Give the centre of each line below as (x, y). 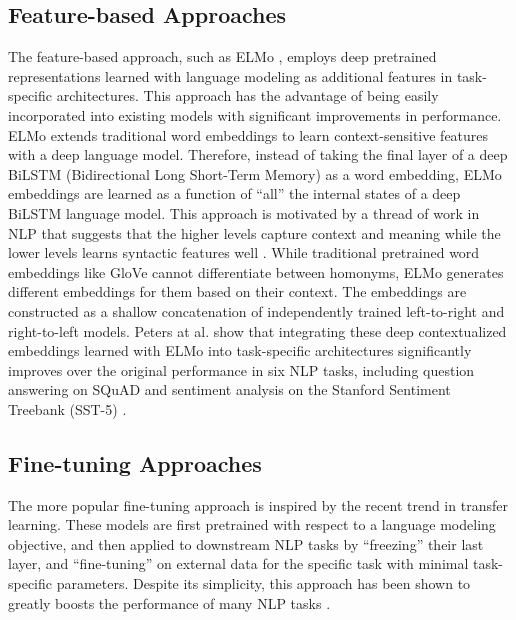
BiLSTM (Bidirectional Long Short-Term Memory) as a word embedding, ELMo (255, 173)
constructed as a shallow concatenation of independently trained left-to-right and (256, 310)
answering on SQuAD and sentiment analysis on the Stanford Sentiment (229, 389)
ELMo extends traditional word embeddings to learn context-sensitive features (248, 134)
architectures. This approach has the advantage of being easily (247, 95)
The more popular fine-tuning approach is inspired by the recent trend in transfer (258, 504)
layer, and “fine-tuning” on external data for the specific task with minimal (238, 563)
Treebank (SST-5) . (67, 408)
